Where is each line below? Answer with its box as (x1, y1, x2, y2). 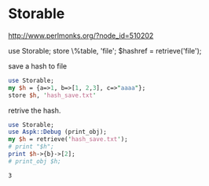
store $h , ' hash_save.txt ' (8, 91, 97, 99)
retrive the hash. (8, 106, 61, 115)
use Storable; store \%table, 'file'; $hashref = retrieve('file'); (8, 46, 202, 55)
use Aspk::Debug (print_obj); (8, 128, 108, 136)
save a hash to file (8, 61, 68, 71)
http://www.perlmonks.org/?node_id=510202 (8, 31, 154, 40)
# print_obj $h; (8, 157, 61, 166)
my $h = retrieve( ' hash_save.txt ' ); (8, 136, 128, 143)
